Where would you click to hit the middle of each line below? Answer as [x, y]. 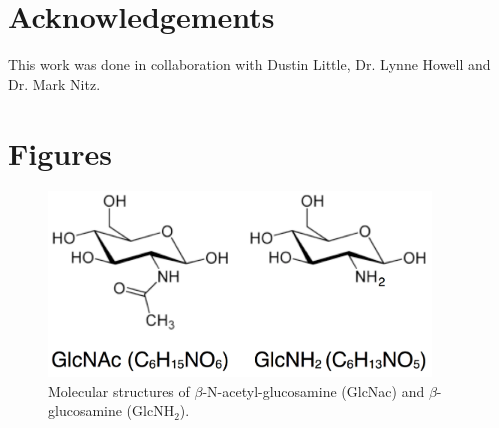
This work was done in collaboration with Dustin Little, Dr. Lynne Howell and [249, 64]
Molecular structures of [119, 390]
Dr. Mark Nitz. [54, 83]
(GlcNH [150, 410]
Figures [60, 152]
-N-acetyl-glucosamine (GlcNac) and [313, 390]
